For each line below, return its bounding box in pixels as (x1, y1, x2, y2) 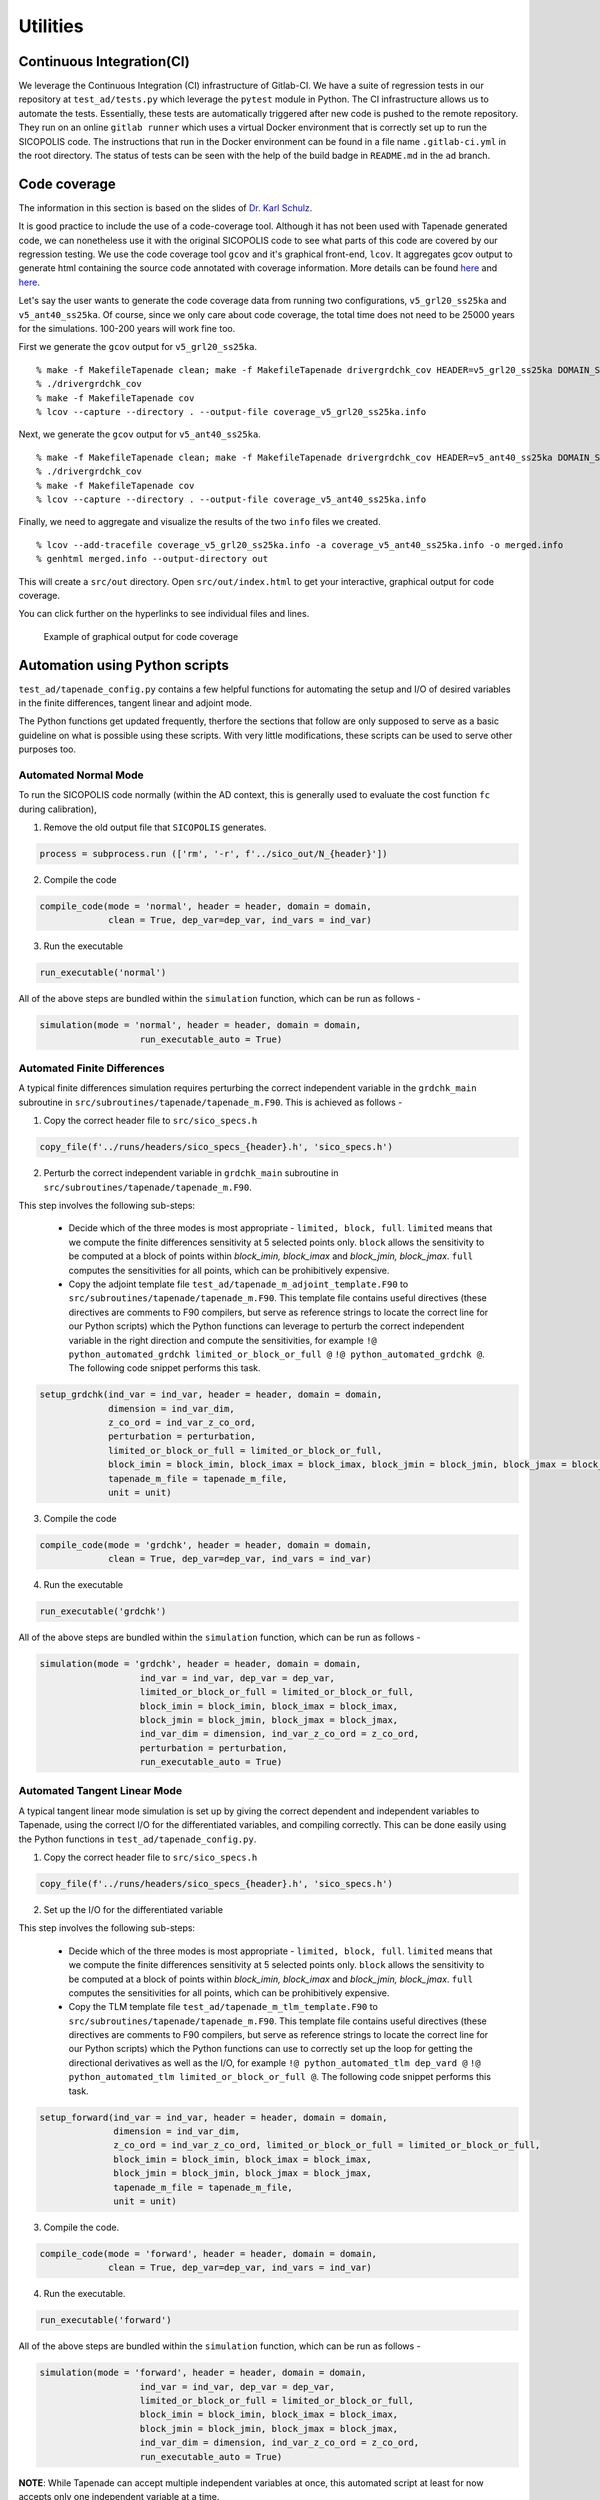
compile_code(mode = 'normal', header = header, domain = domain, (39, 901, 372, 912)
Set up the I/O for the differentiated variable (43, 1903, 224, 1915)
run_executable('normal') (39, 967, 167, 979)
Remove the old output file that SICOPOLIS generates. (43, 821, 267, 834)
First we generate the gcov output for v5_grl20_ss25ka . (18, 341, 258, 353)
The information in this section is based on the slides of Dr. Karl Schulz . (18, 201, 313, 214)
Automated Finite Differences (18, 1061, 165, 1075)
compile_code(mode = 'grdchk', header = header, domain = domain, (39, 1540, 372, 1550)
